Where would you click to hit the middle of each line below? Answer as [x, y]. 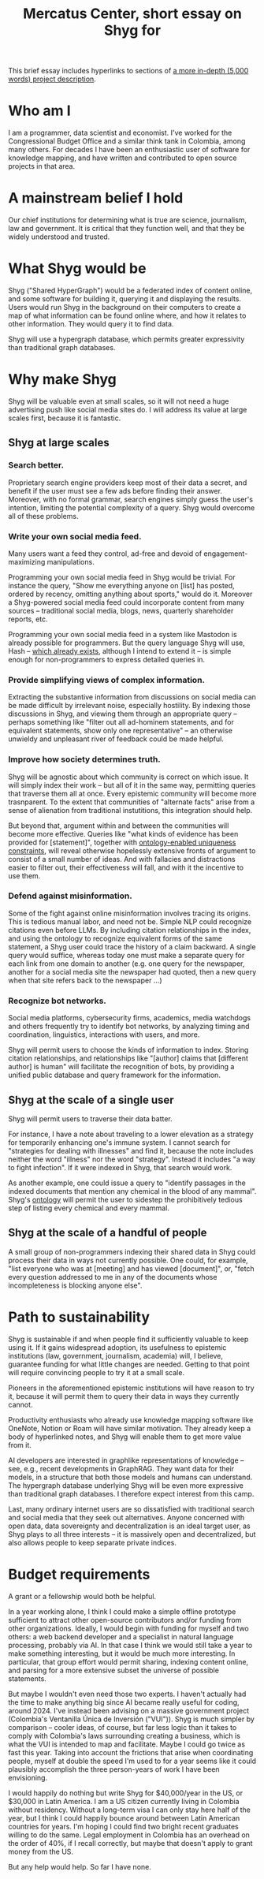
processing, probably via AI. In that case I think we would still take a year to [130, 1645]
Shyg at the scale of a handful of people [108, 1233]
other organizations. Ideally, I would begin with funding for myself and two [129, 1628]
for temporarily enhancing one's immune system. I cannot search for [119, 1142]
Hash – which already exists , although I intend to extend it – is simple [120, 651]
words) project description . [52, 79]
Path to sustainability [79, 1317]
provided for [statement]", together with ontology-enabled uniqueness [122, 842]
